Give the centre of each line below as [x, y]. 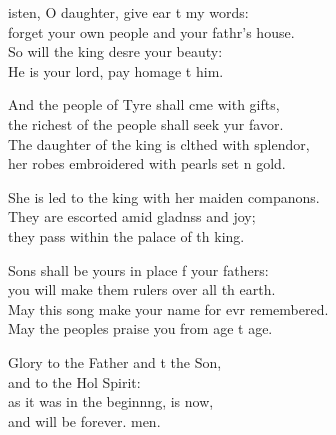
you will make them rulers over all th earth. [142, 289]
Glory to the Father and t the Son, [115, 361]
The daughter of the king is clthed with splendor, [159, 143]
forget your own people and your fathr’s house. [151, 31]
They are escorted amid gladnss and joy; [132, 216]
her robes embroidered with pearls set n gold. [147, 163]
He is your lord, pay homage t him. [116, 70]
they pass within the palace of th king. [126, 235]
